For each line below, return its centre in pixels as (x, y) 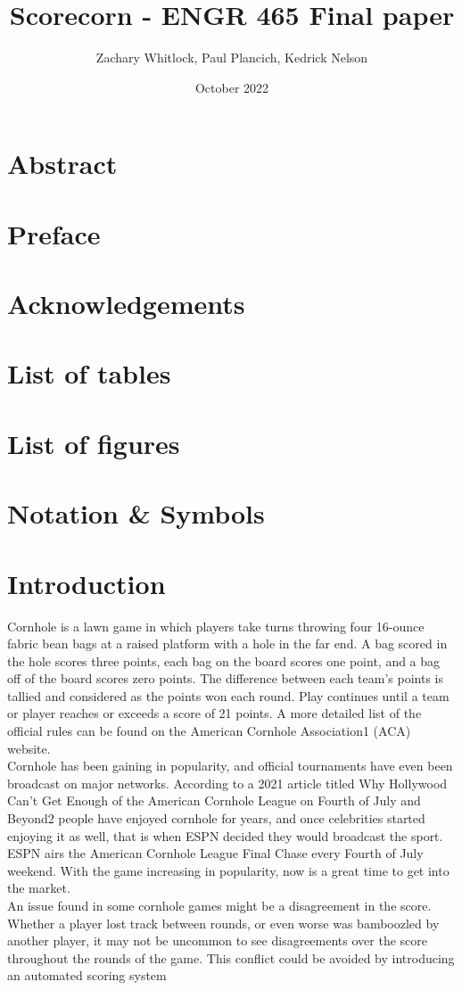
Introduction (87, 583)
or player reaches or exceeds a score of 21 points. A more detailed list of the (214, 713)
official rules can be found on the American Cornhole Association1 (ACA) (209, 731)
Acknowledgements (126, 304)
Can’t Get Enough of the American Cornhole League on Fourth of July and (214, 800)
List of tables (89, 373)
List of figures (94, 443)
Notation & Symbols (136, 513)
